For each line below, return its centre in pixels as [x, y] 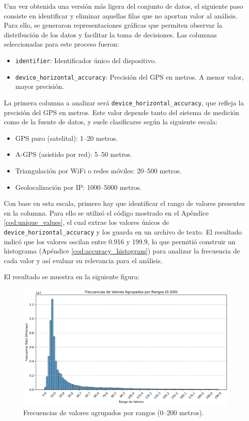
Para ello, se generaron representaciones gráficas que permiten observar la [113, 25]
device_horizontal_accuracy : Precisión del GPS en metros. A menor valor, [129, 76]
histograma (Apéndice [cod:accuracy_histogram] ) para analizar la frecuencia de [122, 251]
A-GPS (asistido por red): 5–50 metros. [74, 154]
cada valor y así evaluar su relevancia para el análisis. [83, 260]
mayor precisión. [39, 86]
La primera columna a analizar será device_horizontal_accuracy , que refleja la [124, 102]
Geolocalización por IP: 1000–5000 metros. [78, 187]
